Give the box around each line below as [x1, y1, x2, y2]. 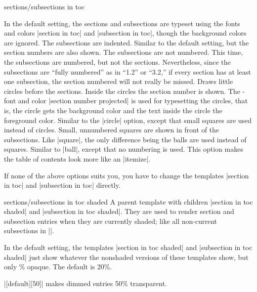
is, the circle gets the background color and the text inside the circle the [4, 105, 222, 115]
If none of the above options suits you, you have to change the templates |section [4, 170, 249, 180]
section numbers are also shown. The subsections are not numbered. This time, [4, 47, 243, 57]
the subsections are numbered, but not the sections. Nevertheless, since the [4, 56, 231, 67]
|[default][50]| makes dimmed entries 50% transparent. [4, 278, 167, 288]
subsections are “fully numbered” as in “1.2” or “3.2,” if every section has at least [4, 66, 251, 77]
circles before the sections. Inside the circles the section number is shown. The [4, 85, 240, 96]
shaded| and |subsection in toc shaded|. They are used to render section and [4, 206, 234, 216]
